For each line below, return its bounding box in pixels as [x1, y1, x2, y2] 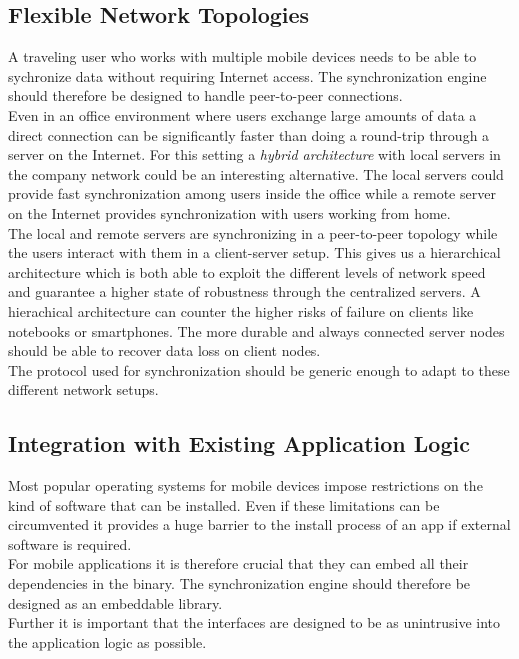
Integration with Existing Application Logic [8, 428, 470, 459]
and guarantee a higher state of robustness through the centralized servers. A [8, 281, 481, 302]
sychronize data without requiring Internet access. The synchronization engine [8, 65, 487, 86]
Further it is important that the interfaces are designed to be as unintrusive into [8, 612, 501, 633]
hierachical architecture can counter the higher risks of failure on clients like [8, 300, 474, 321]
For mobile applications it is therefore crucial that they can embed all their [8, 553, 469, 574]
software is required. [8, 533, 132, 554]
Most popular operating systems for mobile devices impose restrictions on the [8, 475, 483, 496]
